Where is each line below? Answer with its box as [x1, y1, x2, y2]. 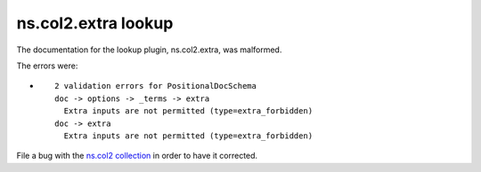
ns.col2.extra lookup [16, 13, 174, 33]
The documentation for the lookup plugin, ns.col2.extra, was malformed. [16, 44, 282, 55]
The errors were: [16, 60, 78, 71]
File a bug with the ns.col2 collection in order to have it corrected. [16, 151, 258, 161]
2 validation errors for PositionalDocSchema [54, 81, 257, 91]
